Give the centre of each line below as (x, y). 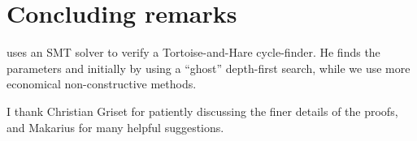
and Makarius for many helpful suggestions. (115, 127)
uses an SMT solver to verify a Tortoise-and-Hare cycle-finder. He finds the (193, 52)
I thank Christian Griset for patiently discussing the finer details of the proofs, (202, 111)
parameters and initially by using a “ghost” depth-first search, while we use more (208, 68)
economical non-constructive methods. (102, 84)
